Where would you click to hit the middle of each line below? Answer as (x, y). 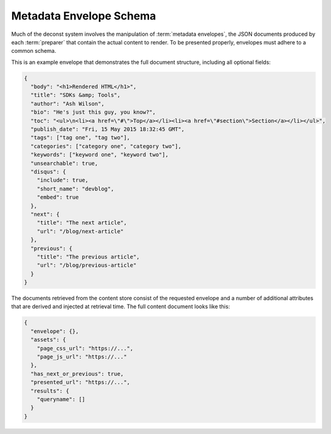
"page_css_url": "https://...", (85, 348)
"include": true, (63, 180)
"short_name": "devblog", (75, 189)
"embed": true (58, 197)
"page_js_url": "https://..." (82, 356)
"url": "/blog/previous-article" (87, 265)
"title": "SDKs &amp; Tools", (76, 95)
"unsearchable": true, (64, 163)
